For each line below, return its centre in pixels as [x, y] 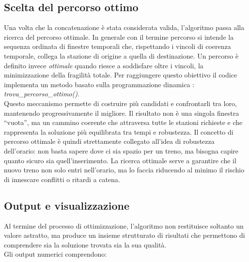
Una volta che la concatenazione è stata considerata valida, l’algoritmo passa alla [124, 27]
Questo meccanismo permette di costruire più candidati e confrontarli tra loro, [120, 103]
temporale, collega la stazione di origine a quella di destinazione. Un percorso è [121, 55]
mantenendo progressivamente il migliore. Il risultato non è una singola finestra [122, 113]
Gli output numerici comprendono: [55, 254]
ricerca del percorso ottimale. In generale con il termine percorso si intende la [119, 37]
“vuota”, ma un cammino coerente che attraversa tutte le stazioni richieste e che [123, 122]
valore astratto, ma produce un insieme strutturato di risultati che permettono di [124, 235]
